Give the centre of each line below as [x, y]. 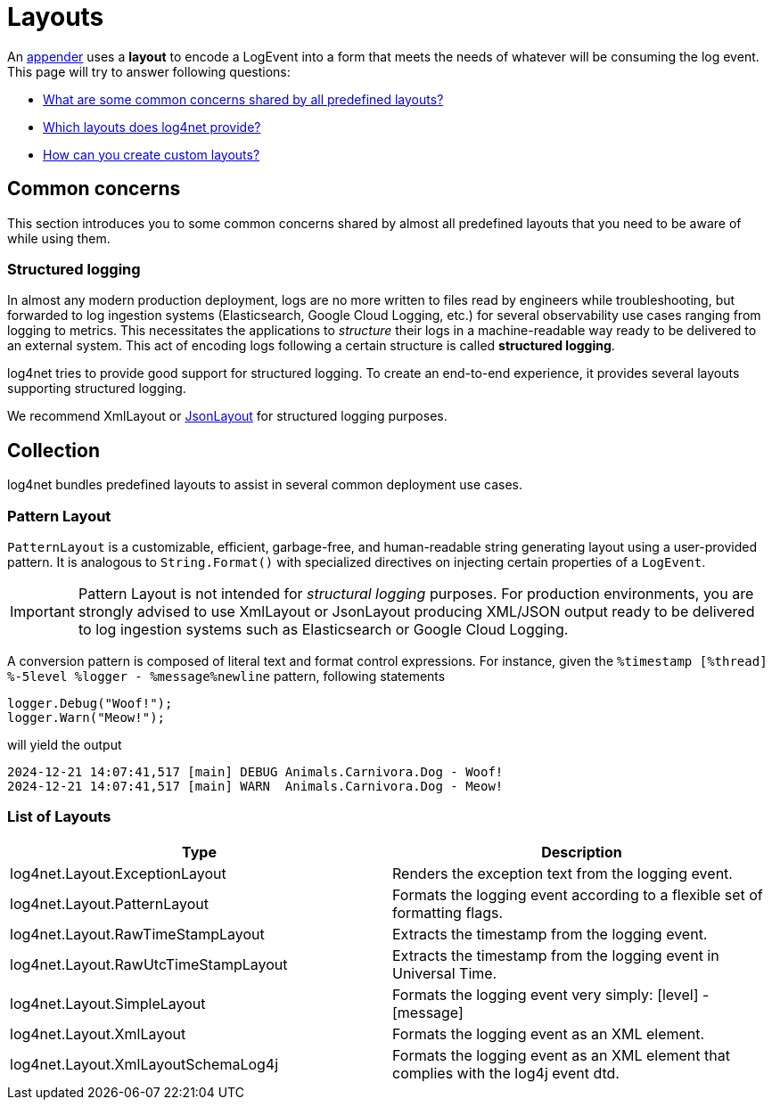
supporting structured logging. [97, 389]
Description [582, 852]
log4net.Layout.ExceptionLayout [118, 873]
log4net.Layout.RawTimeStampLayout [137, 934]
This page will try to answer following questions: [149, 71]
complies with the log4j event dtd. [506, 1073]
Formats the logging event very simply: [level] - [551, 994]
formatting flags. [448, 912]
